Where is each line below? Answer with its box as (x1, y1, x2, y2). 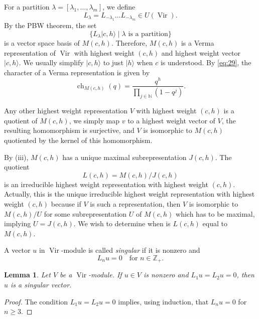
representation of (4, 47, 56, 58)
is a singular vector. (11, 279, 72, 289)
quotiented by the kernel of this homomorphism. (4, 134, 153, 145)
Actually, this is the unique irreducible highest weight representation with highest (4, 189, 255, 199)
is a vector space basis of (4, 38, 80, 48)
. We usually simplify (19, 57, 84, 68)
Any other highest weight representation (4, 105, 128, 116)
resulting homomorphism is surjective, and (4, 125, 135, 135)
